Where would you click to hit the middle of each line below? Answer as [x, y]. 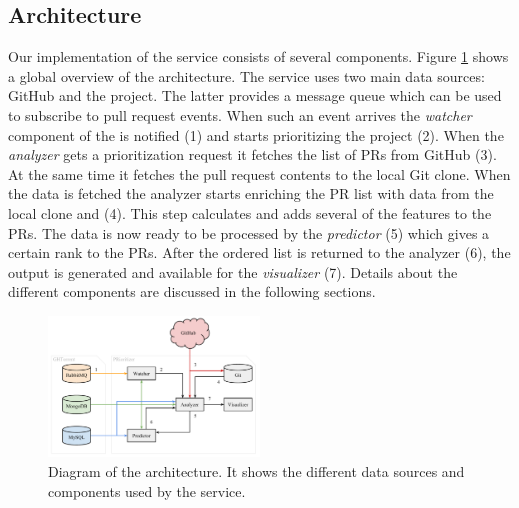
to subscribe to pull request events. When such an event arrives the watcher [240, 114]
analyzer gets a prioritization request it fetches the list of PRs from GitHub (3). [252, 154]
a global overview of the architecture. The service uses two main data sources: [246, 75]
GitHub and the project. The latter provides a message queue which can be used [255, 95]
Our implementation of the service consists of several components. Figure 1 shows [258, 56]
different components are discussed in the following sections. [192, 291]
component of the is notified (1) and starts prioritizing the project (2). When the [256, 134]
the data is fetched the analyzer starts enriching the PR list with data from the [251, 193]
